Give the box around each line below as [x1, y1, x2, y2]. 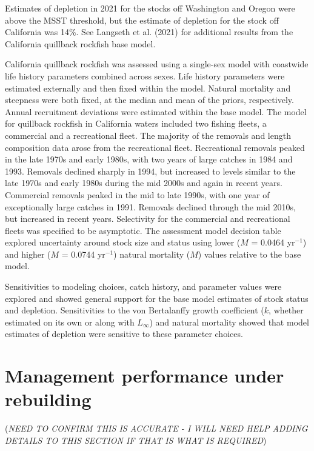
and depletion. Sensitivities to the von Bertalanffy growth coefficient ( [5, 304, 264, 316]
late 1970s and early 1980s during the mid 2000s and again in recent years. [5, 176, 282, 189]
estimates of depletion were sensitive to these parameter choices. [5, 327, 243, 340]
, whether [269, 304, 304, 316]
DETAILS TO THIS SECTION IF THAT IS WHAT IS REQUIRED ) [5, 433, 267, 446]
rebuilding [5, 387, 92, 412]
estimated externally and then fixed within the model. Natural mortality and [5, 81, 291, 94]
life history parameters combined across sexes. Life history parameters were [5, 69, 285, 82]
